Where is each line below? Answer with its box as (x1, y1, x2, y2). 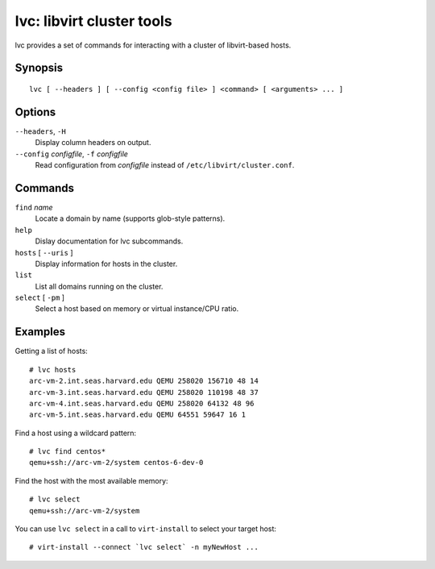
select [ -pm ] (14, 293, 64, 302)
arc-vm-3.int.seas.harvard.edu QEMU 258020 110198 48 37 (29, 388, 259, 397)
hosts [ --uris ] (14, 247, 73, 257)
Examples (14, 325, 66, 338)
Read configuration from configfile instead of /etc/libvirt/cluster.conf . (35, 160, 295, 170)
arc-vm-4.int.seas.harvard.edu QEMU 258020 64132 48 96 (29, 399, 255, 408)
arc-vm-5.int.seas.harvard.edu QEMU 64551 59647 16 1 (29, 410, 246, 419)
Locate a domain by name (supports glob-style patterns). (35, 214, 226, 223)
